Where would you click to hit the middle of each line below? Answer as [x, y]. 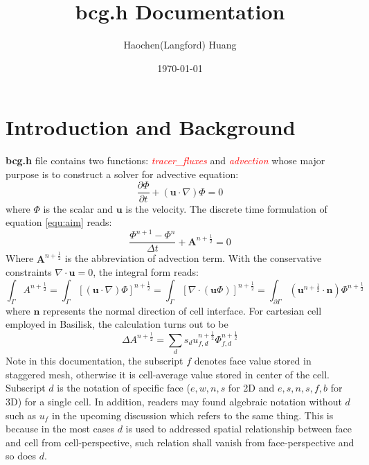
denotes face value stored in [253, 361]
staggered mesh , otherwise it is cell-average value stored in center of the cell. [168, 374]
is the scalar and [78, 208]
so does [21, 456]
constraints [29, 272]
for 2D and [251, 388]
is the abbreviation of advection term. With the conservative [193, 258]
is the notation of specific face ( [124, 388]
